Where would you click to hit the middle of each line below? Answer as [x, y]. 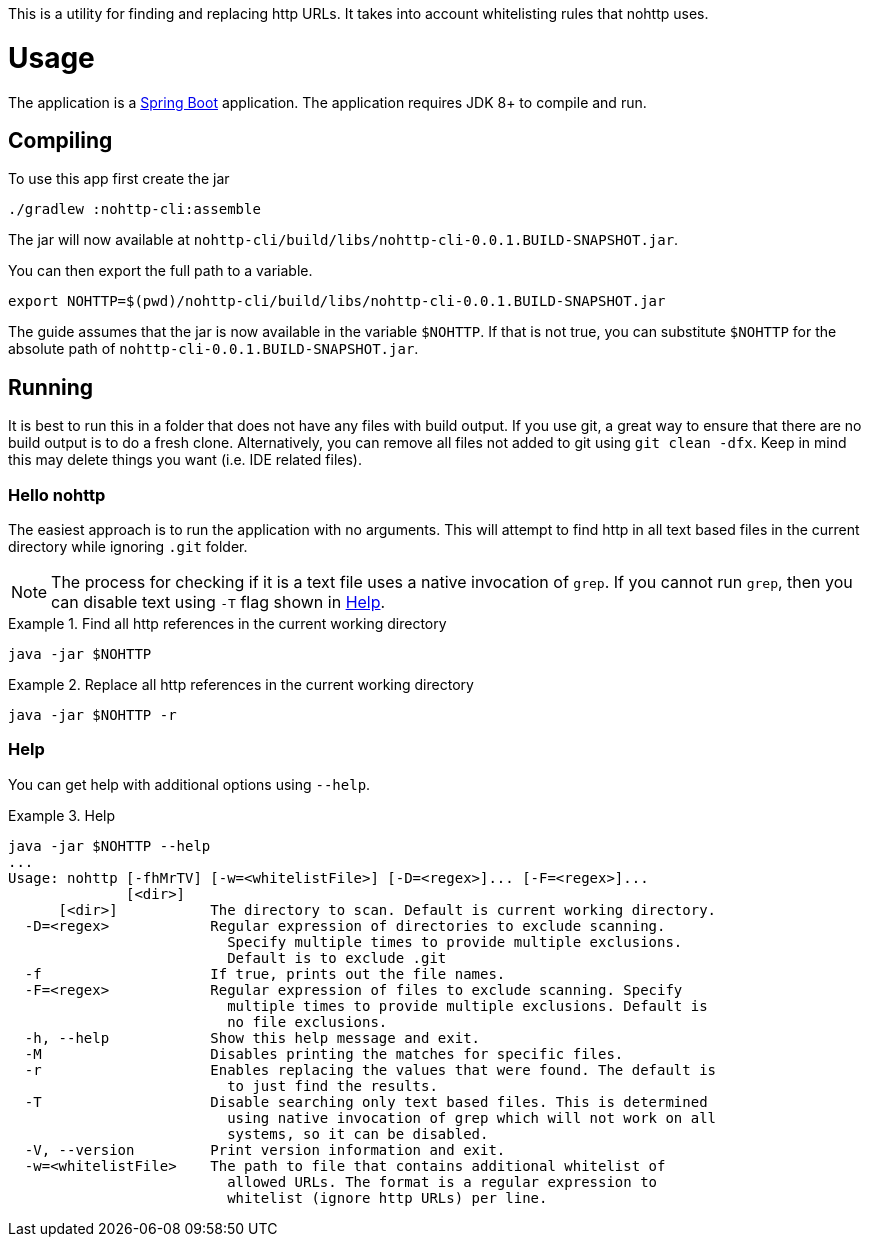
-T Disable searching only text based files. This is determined [366, 1101]
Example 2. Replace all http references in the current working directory [241, 684]
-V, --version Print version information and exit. [265, 1149]
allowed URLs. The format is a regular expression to [442, 1181]
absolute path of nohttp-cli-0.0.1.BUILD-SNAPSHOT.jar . [213, 349]
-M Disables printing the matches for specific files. [324, 1053]
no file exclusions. [307, 1021]
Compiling [60, 140]
